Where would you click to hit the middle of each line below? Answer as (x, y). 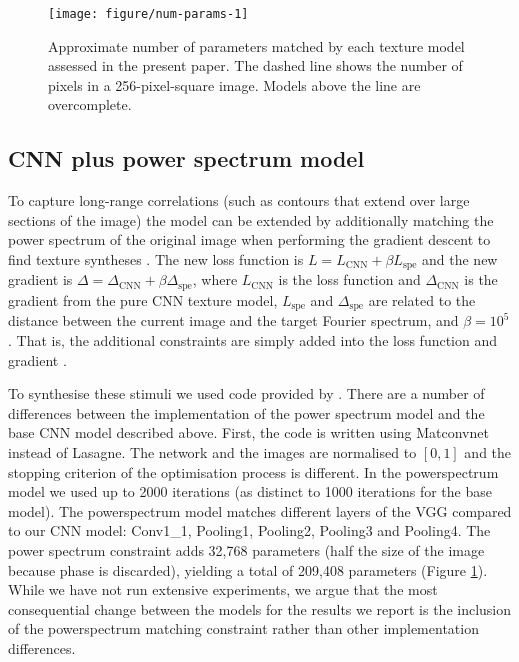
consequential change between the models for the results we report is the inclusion (260, 608)
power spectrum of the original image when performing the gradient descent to (249, 239)
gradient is (40, 279)
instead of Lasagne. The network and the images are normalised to (212, 451)
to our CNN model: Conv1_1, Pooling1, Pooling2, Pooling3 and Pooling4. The (249, 530)
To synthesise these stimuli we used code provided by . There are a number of (246, 393)
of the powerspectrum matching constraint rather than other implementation (243, 628)
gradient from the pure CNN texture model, (143, 299)
